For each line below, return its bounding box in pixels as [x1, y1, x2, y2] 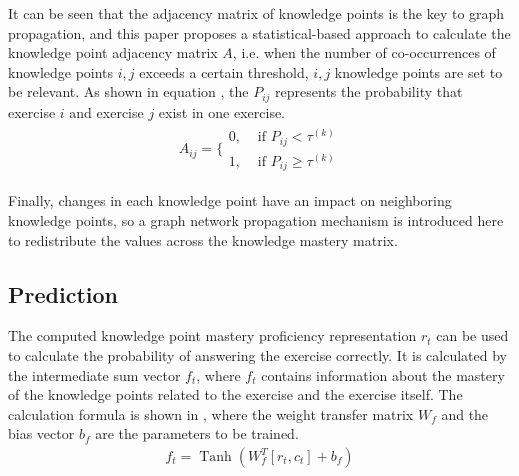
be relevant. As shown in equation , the [8, 81, 249, 102]
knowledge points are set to [334, 61, 503, 82]
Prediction [8, 278, 118, 309]
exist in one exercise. [158, 101, 286, 122]
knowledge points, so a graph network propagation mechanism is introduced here [8, 210, 504, 231]
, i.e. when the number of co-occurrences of [232, 42, 496, 63]
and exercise [69, 101, 144, 122]
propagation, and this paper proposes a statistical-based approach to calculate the [8, 22, 511, 43]
